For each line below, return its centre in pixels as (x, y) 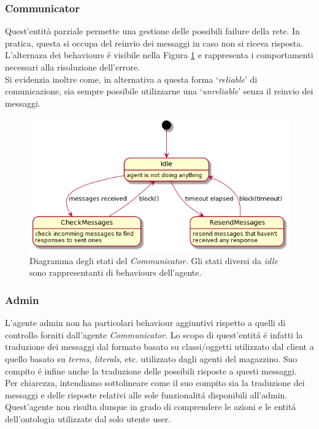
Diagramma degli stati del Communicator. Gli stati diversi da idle (154, 260)
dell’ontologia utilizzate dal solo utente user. (88, 418)
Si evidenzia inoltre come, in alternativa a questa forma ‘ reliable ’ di (131, 79)
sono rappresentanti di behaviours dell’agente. (116, 272)
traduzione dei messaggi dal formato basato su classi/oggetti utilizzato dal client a (159, 347)
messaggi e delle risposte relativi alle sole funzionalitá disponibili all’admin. (146, 394)
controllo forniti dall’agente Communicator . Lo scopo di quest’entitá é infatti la (154, 334)
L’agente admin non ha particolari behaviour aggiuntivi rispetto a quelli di (145, 323)
